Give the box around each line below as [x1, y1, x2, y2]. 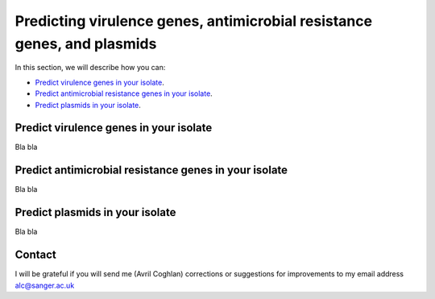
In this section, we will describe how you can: [14, 63, 166, 73]
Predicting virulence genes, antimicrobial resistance [14, 12, 373, 30]
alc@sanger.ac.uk [14, 280, 75, 290]
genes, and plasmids [14, 35, 157, 52]
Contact [14, 248, 56, 262]
